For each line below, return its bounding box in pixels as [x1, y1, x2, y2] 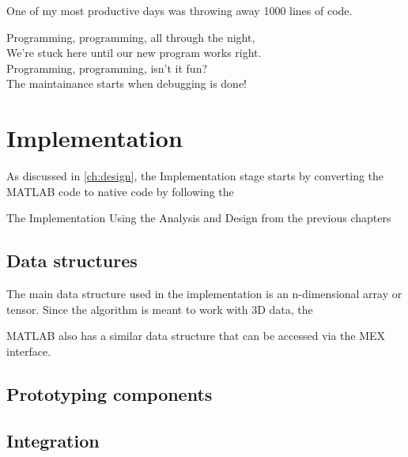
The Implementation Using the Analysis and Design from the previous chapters [6, 210, 391, 226]
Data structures [6, 248, 138, 273]
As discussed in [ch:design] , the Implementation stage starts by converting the [6, 168, 384, 184]
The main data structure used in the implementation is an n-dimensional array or [6, 285, 402, 302]
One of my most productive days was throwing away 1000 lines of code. [6, 2, 353, 18]
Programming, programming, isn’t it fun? [6, 59, 208, 76]
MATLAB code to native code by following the [6, 183, 234, 199]
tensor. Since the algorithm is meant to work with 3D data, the [6, 300, 313, 317]
